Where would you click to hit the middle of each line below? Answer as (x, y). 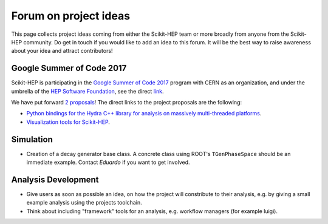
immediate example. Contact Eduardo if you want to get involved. (108, 162)
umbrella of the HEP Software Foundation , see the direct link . (87, 91)
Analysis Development (55, 179)
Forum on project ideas (71, 16)
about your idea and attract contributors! (62, 51)
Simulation (32, 139)
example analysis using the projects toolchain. (84, 203)
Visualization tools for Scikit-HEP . (68, 122)
